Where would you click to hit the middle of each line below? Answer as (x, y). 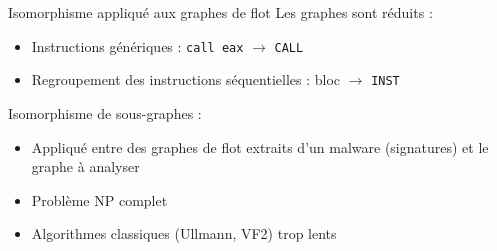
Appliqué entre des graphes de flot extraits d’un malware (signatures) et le (260, 146)
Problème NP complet (99, 199)
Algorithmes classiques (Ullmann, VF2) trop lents (184, 233)
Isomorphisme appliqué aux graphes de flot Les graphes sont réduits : (220, 12)
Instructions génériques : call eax (137, 45)
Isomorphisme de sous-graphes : (105, 112)
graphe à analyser (85, 166)
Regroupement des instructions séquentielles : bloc (186, 79)
